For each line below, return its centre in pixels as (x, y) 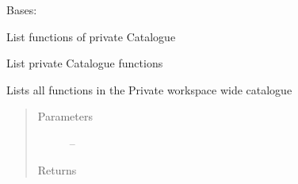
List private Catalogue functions (85, 63)
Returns (57, 169)
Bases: (22, 10)
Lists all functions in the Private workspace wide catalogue (149, 89)
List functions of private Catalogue (91, 36)
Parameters (65, 116)
